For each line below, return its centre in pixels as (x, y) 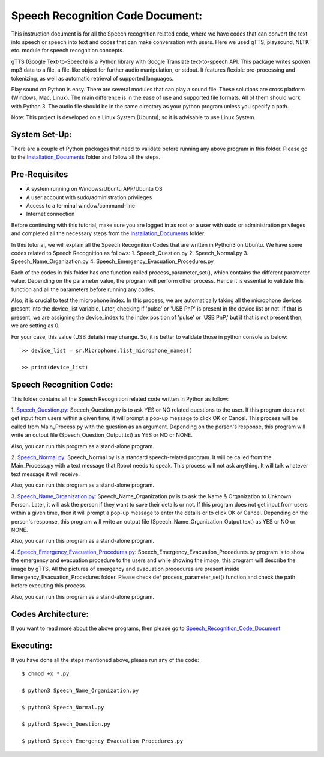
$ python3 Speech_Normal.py (63, 707)
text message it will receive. (46, 474)
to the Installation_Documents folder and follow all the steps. (86, 157)
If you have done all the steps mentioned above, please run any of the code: (105, 660)
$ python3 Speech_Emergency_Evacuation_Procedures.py (102, 741)
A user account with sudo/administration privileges (89, 197)
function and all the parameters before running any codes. (83, 289)
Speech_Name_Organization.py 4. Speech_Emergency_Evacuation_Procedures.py (112, 261)
